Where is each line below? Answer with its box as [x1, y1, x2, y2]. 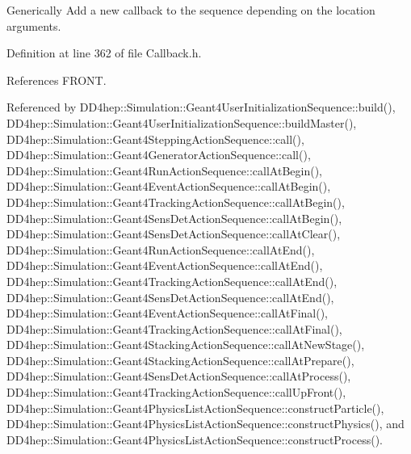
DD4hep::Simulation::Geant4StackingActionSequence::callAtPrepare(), [6, 351, 354, 368]
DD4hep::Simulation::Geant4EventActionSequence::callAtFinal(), [6, 305, 329, 322]
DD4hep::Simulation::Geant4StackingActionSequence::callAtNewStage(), [6, 336, 365, 353]
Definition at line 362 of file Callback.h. [6, 44, 202, 61]
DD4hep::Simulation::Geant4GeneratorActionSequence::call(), [6, 146, 311, 163]
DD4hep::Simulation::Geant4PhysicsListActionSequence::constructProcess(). [6, 431, 383, 448]
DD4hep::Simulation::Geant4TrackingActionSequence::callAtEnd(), [6, 272, 338, 289]
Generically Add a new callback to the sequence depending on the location [6, 2, 375, 18]
